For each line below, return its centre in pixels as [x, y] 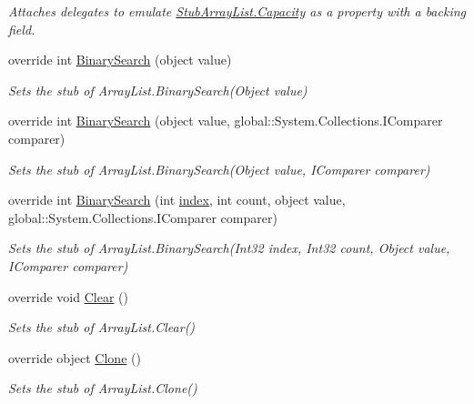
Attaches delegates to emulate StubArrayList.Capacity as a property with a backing [237, 11]
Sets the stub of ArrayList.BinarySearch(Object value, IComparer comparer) [219, 169]
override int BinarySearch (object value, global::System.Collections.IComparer [226, 121]
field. [22, 29]
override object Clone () [75, 357]
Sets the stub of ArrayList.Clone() [103, 388]
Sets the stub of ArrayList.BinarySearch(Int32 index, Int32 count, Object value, [229, 248]
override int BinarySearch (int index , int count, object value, [177, 200]
